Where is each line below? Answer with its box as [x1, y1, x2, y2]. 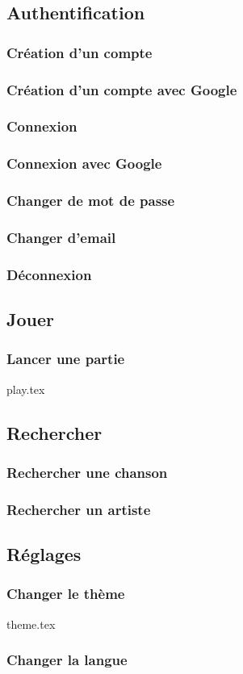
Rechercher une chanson [6, 462, 168, 482]
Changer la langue [6, 650, 128, 670]
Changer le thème [6, 584, 125, 604]
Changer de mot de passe [6, 190, 175, 211]
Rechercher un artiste [6, 499, 151, 519]
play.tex [6, 380, 45, 397]
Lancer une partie [6, 349, 125, 369]
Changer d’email [6, 227, 116, 247]
